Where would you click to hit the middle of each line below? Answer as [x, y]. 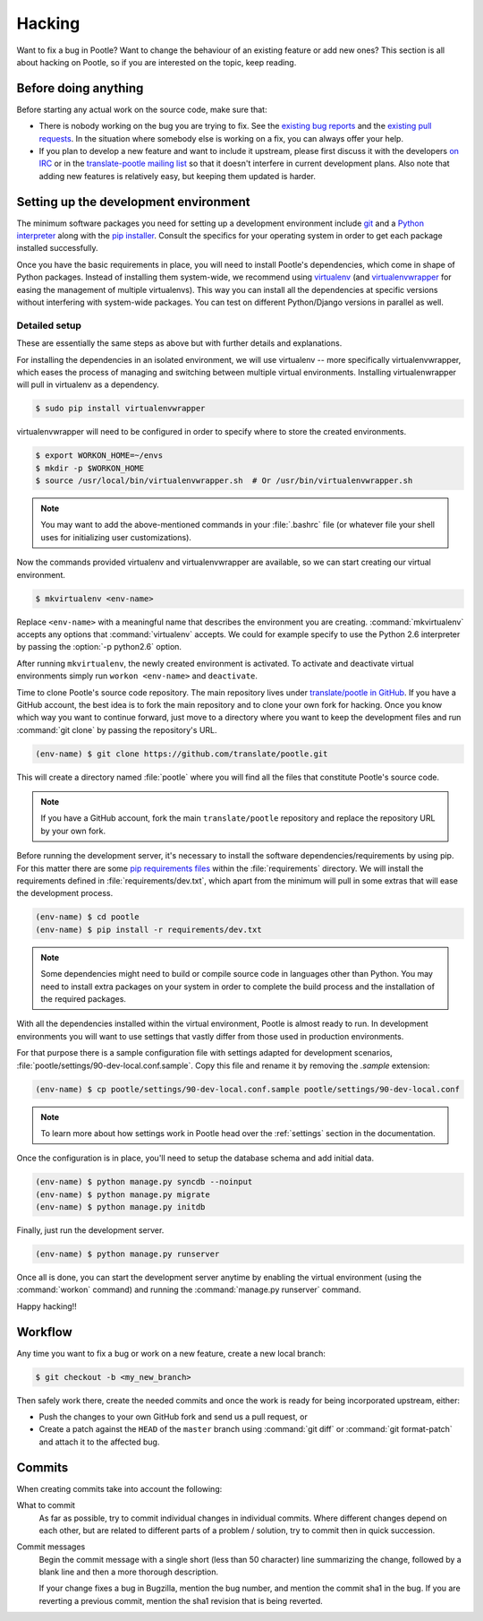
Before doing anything [80, 88]
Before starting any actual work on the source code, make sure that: [142, 109]
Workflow [45, 1332]
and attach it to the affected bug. [99, 1442]
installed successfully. [57, 248]
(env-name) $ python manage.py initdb [120, 1207]
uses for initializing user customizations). [116, 537]
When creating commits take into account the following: [119, 1488]
